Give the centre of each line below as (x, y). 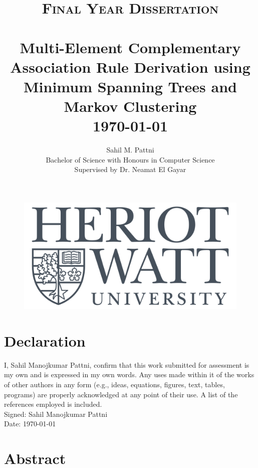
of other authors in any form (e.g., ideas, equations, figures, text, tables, (114, 384)
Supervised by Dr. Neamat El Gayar (130, 169)
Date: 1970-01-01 (30, 424)
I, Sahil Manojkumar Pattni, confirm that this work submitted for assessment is (127, 364)
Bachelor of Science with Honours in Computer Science (130, 159)
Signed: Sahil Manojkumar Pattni (56, 414)
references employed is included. (53, 404)
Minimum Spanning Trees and (130, 86)
